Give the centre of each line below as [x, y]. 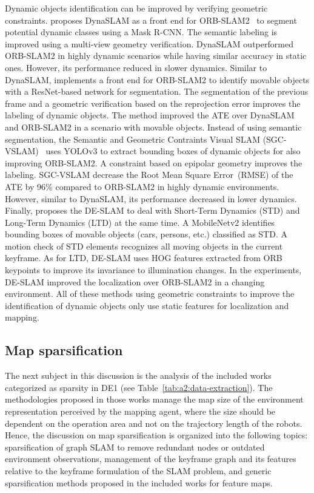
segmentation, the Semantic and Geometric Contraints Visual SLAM [132, 139]
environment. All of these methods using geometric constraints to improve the [150, 294]
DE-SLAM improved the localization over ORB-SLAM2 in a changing [135, 281]
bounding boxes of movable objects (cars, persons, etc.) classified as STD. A [146, 234]
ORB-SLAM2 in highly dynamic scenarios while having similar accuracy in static [156, 56]
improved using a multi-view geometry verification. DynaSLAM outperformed [149, 43]
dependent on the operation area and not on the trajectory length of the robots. [154, 423]
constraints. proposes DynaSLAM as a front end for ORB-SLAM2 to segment [151, 20]
